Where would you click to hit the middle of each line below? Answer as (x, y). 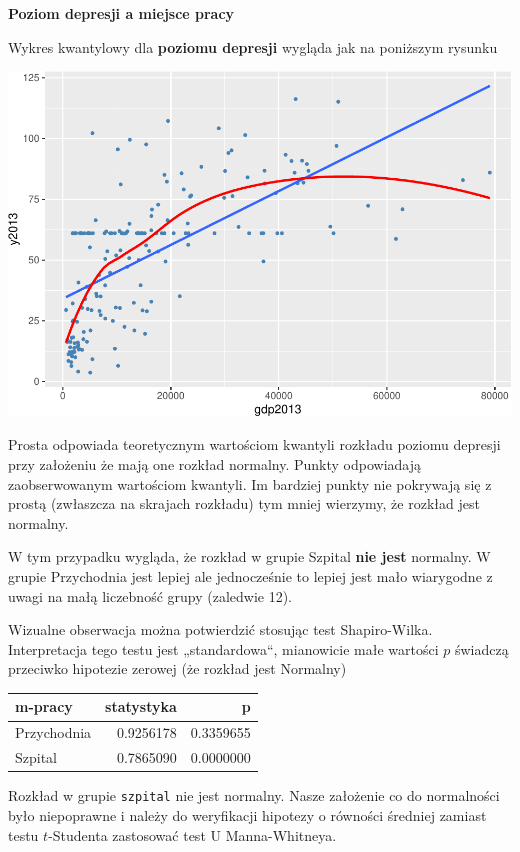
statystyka (141, 706)
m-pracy (44, 706)
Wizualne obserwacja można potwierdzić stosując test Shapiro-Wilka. (220, 629)
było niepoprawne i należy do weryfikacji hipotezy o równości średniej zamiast (247, 814)
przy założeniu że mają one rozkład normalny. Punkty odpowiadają (215, 464)
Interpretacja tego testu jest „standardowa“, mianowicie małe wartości (223, 648)
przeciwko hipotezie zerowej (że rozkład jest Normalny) (177, 668)
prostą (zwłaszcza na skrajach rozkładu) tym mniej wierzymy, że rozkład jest (244, 503)
